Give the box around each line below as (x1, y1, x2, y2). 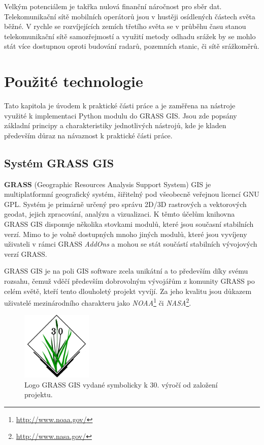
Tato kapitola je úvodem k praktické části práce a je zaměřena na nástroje (4, 100, 236, 111)
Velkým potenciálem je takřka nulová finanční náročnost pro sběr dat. (4, 1, 222, 11)
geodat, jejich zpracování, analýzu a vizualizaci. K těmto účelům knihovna (4, 209, 235, 219)
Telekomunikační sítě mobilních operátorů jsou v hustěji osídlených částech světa (4, 11, 255, 21)
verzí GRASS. (4, 248, 47, 259)
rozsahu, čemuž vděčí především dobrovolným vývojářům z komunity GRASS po (4, 276, 255, 286)
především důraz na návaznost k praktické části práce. (4, 130, 173, 140)
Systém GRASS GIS (4, 155, 114, 170)
